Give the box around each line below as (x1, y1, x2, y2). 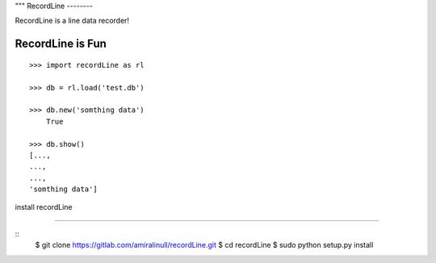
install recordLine (15, 202, 73, 212)
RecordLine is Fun (15, 37, 107, 51)
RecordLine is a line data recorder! (15, 16, 129, 26)
